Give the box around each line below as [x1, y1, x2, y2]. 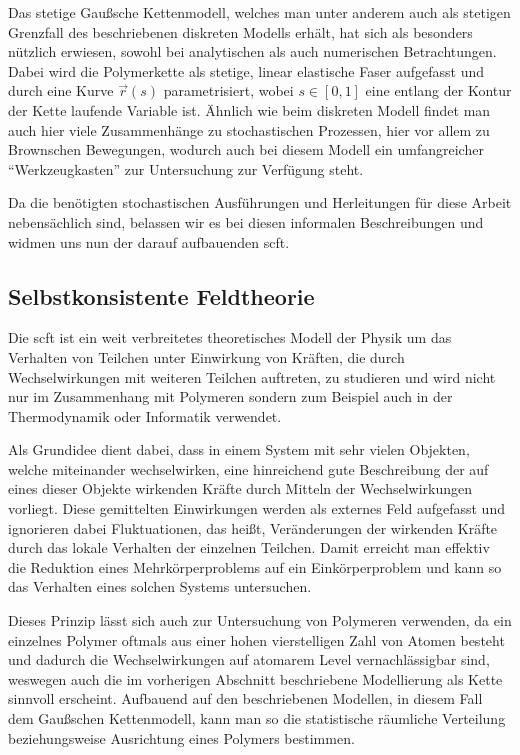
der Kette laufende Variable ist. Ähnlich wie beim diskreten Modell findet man [8, 99, 491, 120]
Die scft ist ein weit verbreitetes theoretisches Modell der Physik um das [8, 327, 452, 348]
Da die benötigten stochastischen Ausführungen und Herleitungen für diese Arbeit [8, 192, 512, 213]
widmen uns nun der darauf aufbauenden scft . [8, 231, 290, 252]
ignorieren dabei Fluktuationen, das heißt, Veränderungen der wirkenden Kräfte [8, 517, 498, 538]
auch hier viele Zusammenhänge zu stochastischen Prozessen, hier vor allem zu [8, 119, 490, 140]
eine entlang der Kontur [365, 80, 512, 101]
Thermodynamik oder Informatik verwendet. [8, 405, 282, 426]
